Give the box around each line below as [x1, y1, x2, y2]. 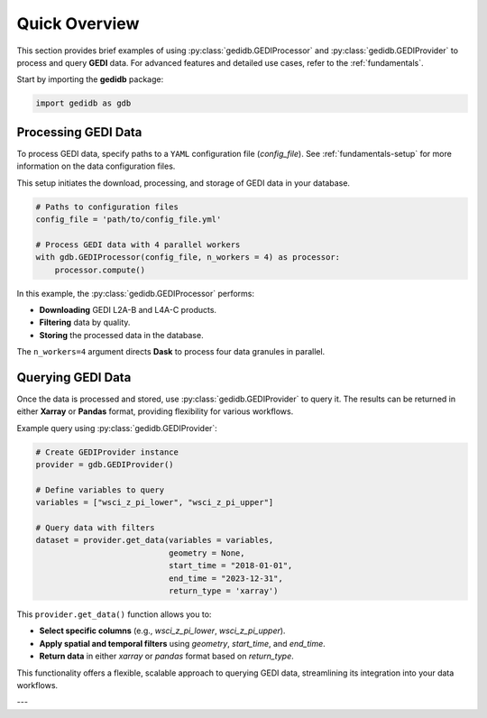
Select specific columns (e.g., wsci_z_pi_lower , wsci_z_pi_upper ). [39, 625, 286, 636]
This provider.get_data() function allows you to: [16, 609, 212, 620]
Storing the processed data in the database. [39, 329, 204, 340]
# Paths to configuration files [35, 201, 179, 212]
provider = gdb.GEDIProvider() [35, 460, 175, 470]
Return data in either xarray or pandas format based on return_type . [39, 650, 294, 662]
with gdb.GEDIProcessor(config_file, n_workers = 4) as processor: [35, 253, 341, 262]
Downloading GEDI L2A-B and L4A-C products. [39, 304, 216, 315]
